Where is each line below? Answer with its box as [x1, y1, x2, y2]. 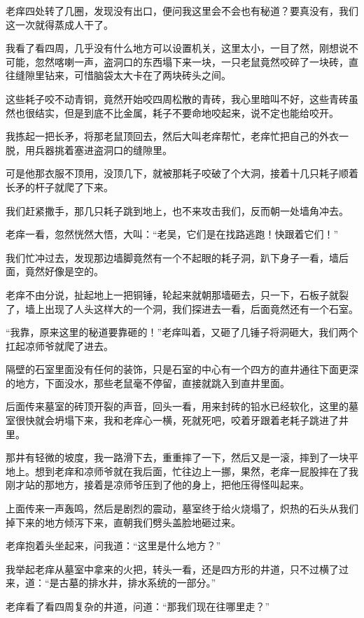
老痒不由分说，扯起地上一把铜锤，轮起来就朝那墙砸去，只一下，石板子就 [6, 287, 339, 302]
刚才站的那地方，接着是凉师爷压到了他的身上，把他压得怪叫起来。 [6, 477, 309, 492]
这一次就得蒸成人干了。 [6, 17, 113, 31]
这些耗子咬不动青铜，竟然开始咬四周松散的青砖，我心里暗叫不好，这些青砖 [6, 91, 349, 106]
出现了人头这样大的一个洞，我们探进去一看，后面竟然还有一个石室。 [44, 301, 358, 316]
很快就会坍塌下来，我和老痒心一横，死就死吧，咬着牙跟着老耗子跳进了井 [15, 413, 349, 428]
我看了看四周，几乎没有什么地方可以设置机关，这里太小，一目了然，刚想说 [6, 41, 349, 55]
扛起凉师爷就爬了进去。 [6, 338, 113, 353]
